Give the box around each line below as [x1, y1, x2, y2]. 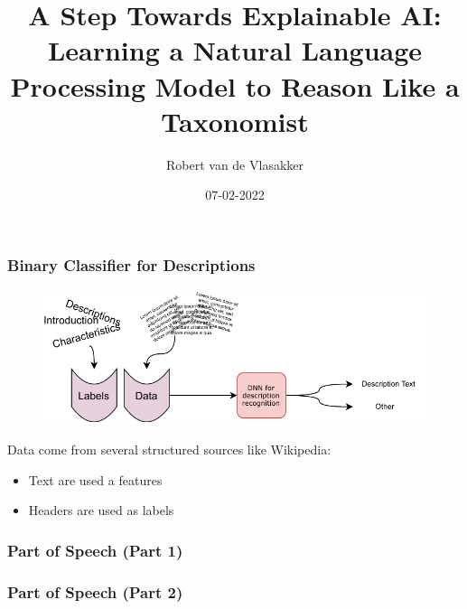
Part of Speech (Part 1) [7, 539, 183, 561]
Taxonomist [161, 102, 309, 139]
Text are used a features [28, 470, 163, 489]
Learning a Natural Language [47, 32, 423, 69]
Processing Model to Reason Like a [10, 67, 460, 104]
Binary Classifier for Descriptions [7, 253, 256, 276]
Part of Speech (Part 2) [7, 580, 183, 603]
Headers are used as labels [28, 501, 174, 520]
